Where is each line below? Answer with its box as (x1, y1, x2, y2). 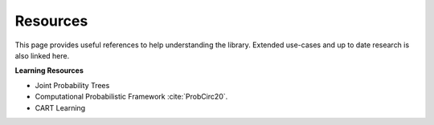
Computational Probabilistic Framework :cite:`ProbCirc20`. (35, 92, 228, 102)
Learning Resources (14, 66, 84, 75)
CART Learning (35, 103, 86, 112)
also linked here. (14, 50, 70, 60)
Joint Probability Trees (35, 80, 110, 90)
